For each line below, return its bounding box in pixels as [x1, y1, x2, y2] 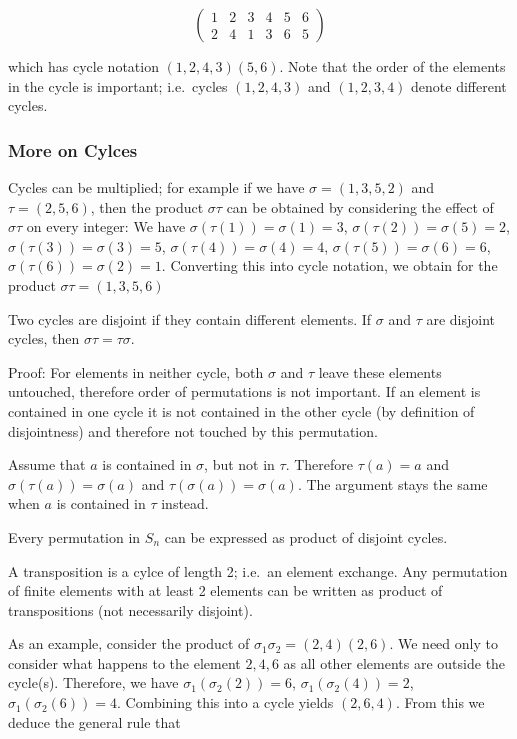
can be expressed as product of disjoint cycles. [164, 526, 448, 547]
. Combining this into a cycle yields [116, 692, 334, 713]
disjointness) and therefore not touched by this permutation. [8, 420, 378, 441]
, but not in [204, 454, 275, 475]
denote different [411, 75, 507, 96]
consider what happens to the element [8, 652, 241, 673]
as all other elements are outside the [283, 652, 506, 673]
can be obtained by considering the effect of [226, 196, 494, 217]
